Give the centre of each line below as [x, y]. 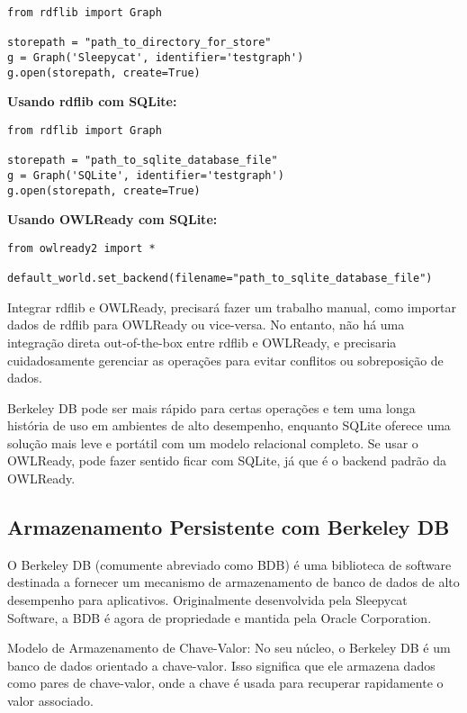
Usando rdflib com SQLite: [92, 101]
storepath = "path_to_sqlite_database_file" [143, 161]
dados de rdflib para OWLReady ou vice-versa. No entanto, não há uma [206, 325]
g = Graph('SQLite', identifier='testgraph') [146, 175]
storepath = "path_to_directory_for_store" [139, 43]
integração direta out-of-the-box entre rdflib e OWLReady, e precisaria [202, 342]
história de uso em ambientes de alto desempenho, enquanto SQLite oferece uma [229, 425]
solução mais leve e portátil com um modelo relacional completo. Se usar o [213, 442]
